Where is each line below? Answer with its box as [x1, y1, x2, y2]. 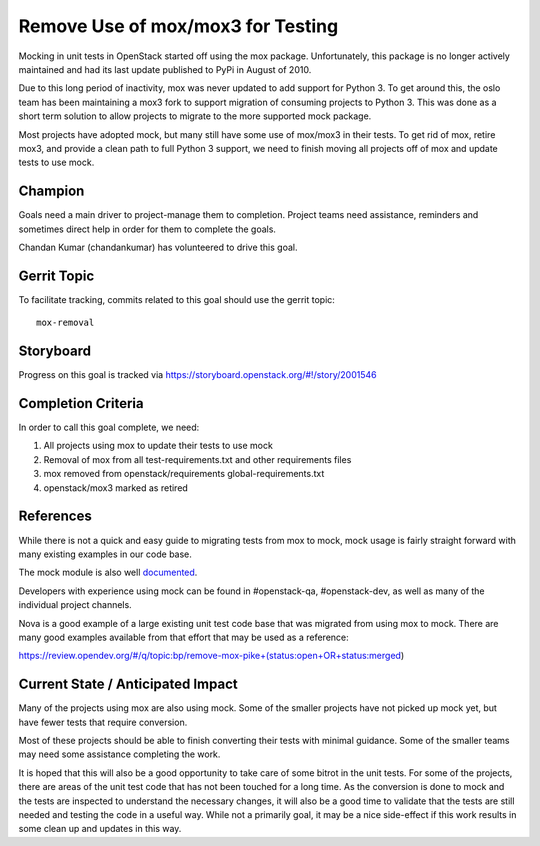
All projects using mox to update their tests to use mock [43, 440, 274, 452]
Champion [18, 183, 85, 200]
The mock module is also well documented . [18, 566, 198, 579]
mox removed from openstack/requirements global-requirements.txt [43, 468, 325, 480]
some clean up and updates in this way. [18, 823, 182, 835]
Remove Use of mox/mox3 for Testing [18, 15, 339, 37]
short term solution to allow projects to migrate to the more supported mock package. [18, 110, 372, 122]
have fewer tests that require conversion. [18, 716, 188, 728]
